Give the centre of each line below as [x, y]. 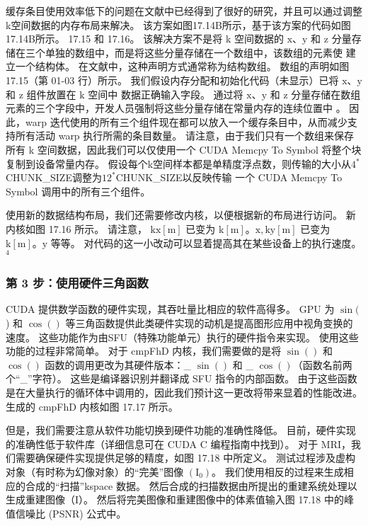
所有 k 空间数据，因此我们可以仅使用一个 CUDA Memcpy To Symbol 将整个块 [184, 149]
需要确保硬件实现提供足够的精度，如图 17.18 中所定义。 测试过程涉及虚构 [185, 458]
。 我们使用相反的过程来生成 [278, 471]
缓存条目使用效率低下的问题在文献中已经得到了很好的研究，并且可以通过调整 [184, 11]
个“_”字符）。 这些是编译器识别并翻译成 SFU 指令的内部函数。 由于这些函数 [182, 378]
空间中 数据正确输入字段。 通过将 [166, 94]
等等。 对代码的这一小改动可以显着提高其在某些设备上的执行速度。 [206, 242]
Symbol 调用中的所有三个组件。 [78, 191]
